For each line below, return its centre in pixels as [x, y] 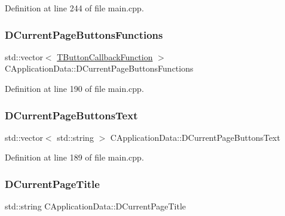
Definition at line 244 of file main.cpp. [74, 8]
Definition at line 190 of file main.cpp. [74, 88]
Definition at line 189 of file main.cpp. [74, 157]
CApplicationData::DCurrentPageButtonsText [195, 137]
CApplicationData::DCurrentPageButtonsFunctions [99, 68]
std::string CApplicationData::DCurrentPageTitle [96, 206]
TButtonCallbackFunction [105, 56]
